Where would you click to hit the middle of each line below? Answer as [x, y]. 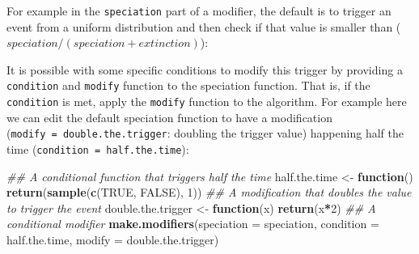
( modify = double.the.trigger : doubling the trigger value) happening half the [205, 133]
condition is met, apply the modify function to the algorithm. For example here [207, 102]
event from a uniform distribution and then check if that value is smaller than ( [204, 26]
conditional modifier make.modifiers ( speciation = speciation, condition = [193, 224]
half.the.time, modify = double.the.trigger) [113, 240]
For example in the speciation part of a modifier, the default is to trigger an [199, 11]
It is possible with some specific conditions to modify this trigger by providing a [205, 69]
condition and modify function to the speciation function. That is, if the [188, 85]
